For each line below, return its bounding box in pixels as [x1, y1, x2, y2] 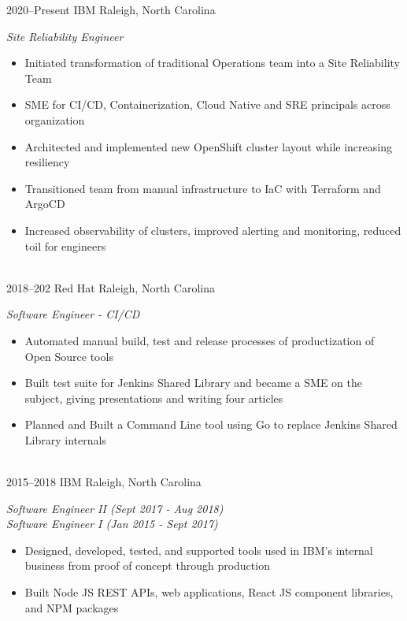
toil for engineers [24, 237, 106, 254]
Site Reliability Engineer [6, 28, 124, 44]
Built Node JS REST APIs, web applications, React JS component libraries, [24, 584, 394, 601]
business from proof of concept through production [24, 557, 270, 574]
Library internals [24, 431, 106, 448]
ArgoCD [24, 195, 65, 212]
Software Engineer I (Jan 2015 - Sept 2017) [6, 515, 218, 532]
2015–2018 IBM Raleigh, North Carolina [6, 474, 202, 490]
